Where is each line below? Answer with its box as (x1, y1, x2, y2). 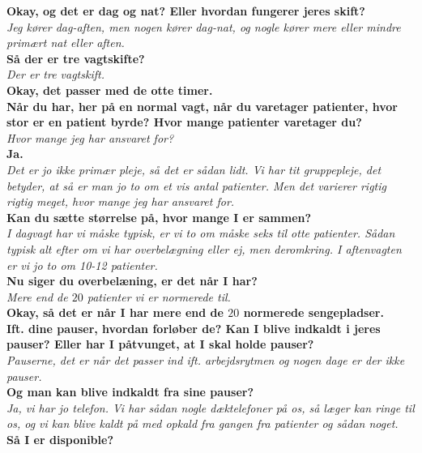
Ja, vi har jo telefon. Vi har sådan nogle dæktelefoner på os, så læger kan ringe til (6, 399, 415, 416)
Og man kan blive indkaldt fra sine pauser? (6, 383, 254, 400)
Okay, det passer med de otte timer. (6, 81, 213, 98)
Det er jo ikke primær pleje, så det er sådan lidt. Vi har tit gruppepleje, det (6, 160, 382, 177)
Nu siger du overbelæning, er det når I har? (6, 272, 258, 289)
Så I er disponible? (6, 431, 113, 448)
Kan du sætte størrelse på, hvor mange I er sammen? (6, 208, 312, 225)
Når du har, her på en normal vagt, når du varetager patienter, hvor (6, 97, 398, 114)
